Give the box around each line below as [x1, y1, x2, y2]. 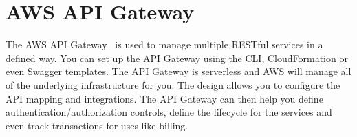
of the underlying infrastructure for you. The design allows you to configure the [6, 77, 340, 92]
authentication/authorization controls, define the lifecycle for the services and [6, 105, 332, 119]
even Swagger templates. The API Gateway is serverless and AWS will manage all [6, 64, 351, 78]
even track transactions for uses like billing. [6, 118, 188, 132]
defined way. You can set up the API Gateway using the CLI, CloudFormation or [6, 50, 348, 65]
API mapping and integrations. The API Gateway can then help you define [6, 91, 323, 105]
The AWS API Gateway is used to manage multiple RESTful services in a [6, 37, 323, 52]
